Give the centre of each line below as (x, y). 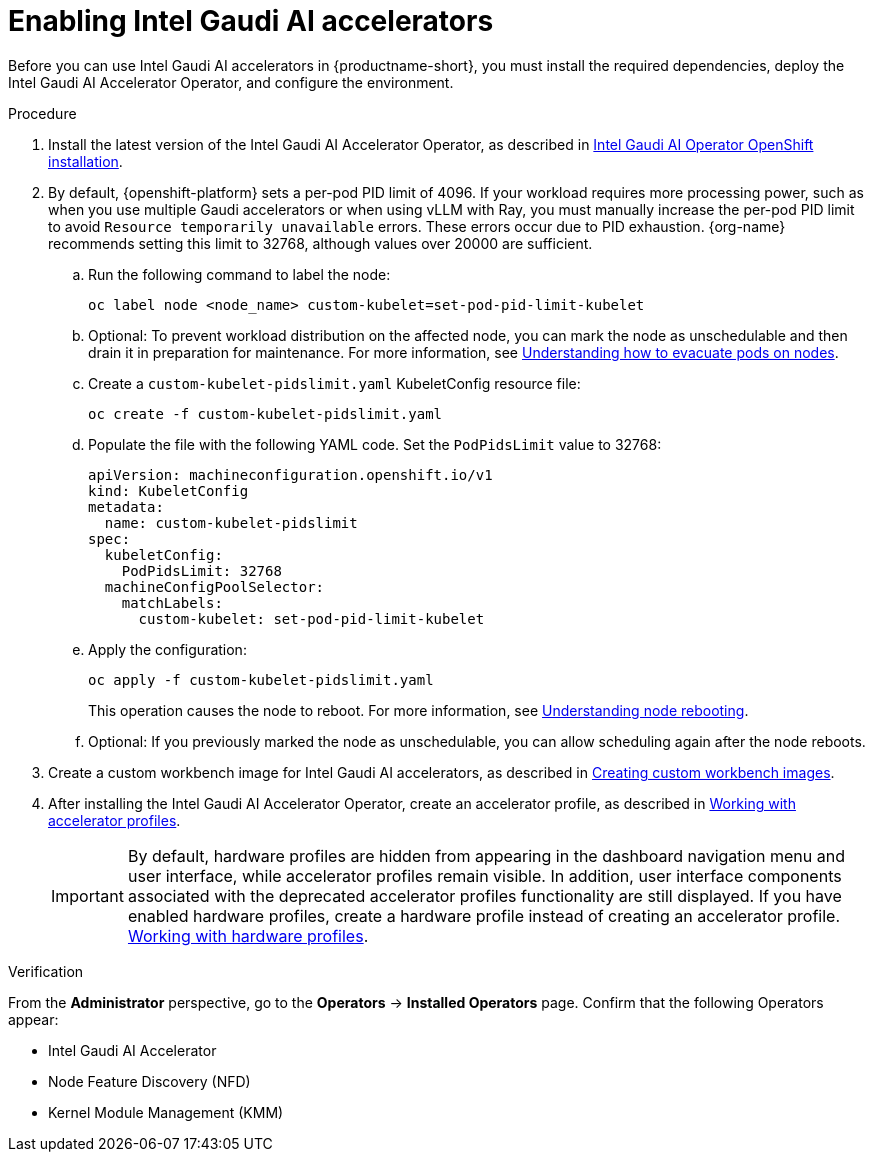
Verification (46, 971)
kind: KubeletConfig (168, 490)
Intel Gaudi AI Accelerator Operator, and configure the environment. (231, 82)
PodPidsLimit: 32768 (201, 570)
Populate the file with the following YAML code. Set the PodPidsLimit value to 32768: (375, 444)
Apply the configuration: (167, 649)
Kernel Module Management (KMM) (166, 1112)
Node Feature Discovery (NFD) (149, 1081)
